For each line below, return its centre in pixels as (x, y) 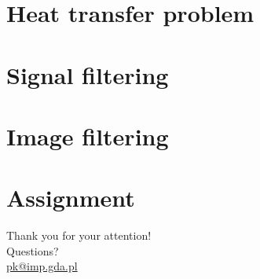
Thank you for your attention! (79, 235)
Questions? (33, 250)
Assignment (71, 198)
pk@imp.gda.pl (42, 266)
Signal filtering (88, 74)
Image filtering (88, 136)
